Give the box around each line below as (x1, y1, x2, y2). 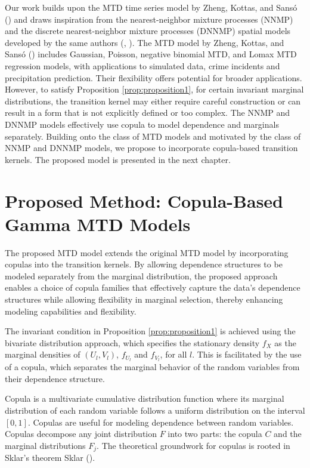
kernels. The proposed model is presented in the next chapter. (5, 153, 231, 165)
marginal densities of (5, 348, 80, 361)
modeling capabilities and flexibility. (5, 304, 137, 317)
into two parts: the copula (168, 427, 262, 440)
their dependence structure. (5, 372, 105, 384)
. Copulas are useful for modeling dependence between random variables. (27, 415, 294, 428)
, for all (160, 348, 187, 361)
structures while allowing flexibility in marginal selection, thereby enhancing (5, 293, 283, 305)
